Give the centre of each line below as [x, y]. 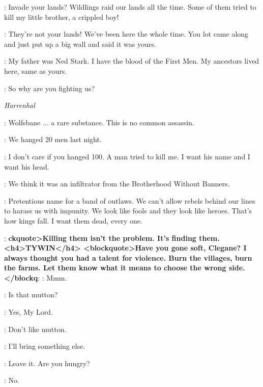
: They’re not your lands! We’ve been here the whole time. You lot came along [126, 34]
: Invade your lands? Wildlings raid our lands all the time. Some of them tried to [130, 7]
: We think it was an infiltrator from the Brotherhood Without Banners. [117, 184]
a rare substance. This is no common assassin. [123, 122]
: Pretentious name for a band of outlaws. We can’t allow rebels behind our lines [130, 200]
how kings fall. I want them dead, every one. [73, 220]
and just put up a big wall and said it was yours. [80, 44]
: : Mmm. [52, 277]
